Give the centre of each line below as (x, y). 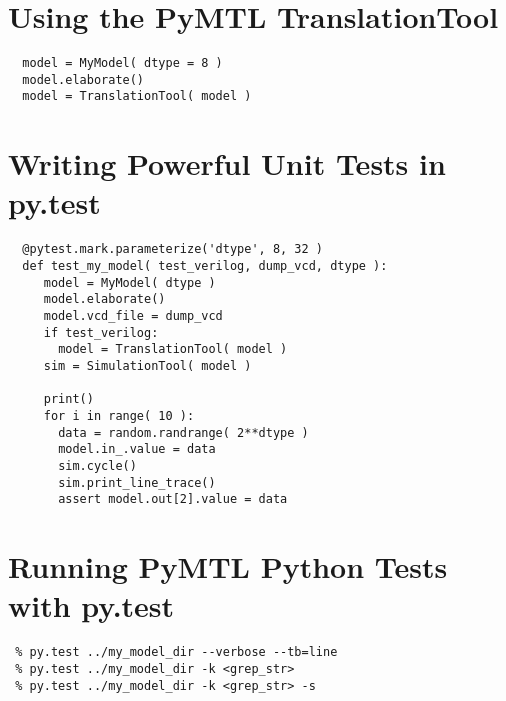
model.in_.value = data (137, 449)
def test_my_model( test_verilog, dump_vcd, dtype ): (205, 266)
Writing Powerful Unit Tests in (227, 163)
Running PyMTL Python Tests (228, 566)
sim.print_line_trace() (137, 482)
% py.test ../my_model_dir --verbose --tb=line (176, 652)
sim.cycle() (97, 465)
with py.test (91, 605)
